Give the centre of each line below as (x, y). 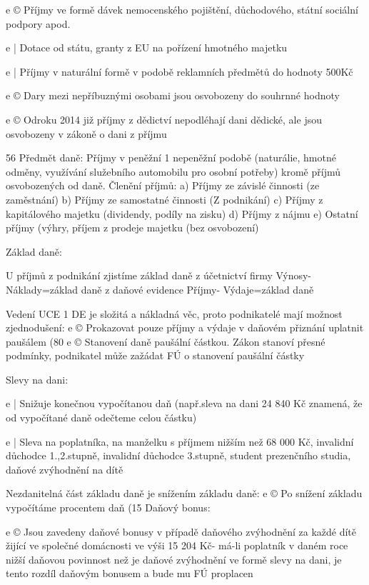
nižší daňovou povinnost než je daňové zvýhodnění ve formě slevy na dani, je (174, 559)
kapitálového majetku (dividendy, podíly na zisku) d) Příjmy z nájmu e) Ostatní (182, 213)
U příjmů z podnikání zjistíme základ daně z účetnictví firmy (139, 275)
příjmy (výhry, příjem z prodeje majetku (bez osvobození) (132, 227)
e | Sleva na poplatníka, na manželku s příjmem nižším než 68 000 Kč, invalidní (180, 441)
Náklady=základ (42, 289)
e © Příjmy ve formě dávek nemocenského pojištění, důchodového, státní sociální (182, 9)
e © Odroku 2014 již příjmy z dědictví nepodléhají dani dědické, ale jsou (164, 119)
